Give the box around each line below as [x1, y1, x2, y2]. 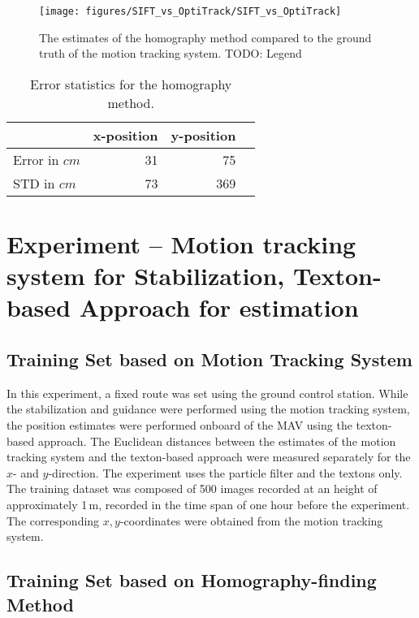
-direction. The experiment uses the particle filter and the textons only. [48, 464, 403, 481]
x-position [93, 125, 158, 145]
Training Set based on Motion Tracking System [6, 346, 413, 371]
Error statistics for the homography [30, 74, 232, 93]
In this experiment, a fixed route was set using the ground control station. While [6, 384, 408, 401]
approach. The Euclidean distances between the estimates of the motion [37, 432, 396, 449]
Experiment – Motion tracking [6, 227, 356, 261]
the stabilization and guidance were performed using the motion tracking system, [6, 400, 410, 417]
